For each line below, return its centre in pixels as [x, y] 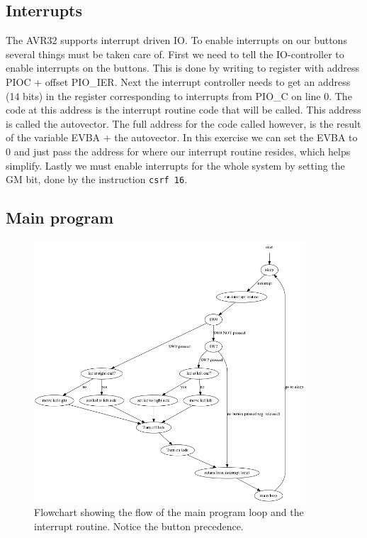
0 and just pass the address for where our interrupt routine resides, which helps [178, 151]
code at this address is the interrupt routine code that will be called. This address [183, 110]
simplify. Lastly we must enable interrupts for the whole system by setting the [175, 165]
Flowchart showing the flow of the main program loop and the [169, 512]
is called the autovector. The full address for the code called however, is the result [183, 123]
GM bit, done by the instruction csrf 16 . [97, 179]
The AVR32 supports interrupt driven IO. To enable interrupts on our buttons [176, 40]
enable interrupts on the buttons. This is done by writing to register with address [182, 68]
